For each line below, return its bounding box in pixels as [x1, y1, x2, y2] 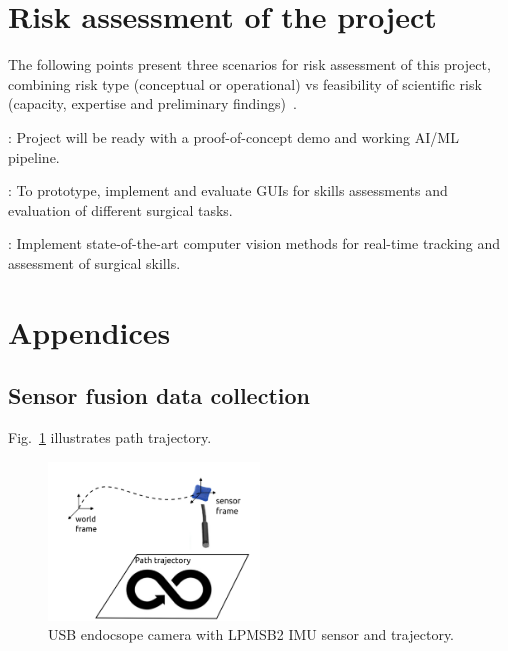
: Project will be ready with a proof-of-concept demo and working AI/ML [8, 126, 459, 147]
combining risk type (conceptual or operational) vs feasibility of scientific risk [8, 73, 482, 94]
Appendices [8, 311, 171, 352]
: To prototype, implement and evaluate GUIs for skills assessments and [8, 180, 448, 201]
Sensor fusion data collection [8, 380, 310, 411]
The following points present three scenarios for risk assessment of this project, [8, 54, 491, 75]
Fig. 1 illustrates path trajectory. [8, 427, 212, 448]
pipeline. [8, 146, 60, 167]
